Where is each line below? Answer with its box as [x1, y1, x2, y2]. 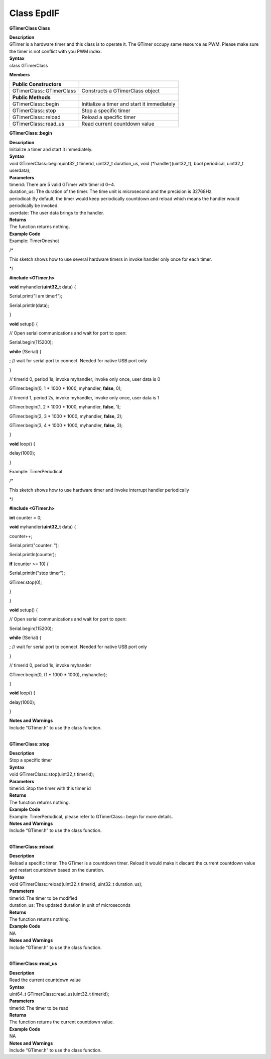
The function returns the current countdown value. [9, 1019, 114, 1025]
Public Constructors [12, 81, 62, 88]
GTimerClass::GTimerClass [12, 87, 76, 94]
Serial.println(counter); [9, 552, 56, 558]
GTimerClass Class [9, 25, 50, 31]
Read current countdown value [81, 121, 155, 128]
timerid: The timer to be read [9, 1005, 69, 1011]
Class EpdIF [9, 8, 60, 19]
